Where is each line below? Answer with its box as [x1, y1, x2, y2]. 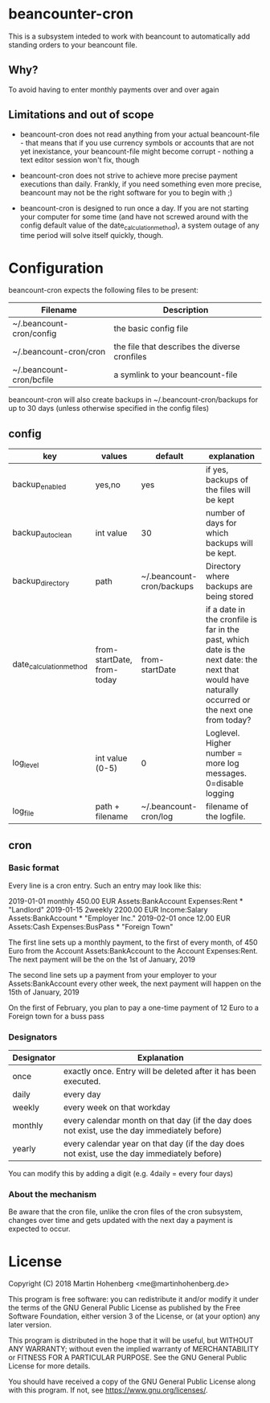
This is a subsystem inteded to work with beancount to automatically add [8, 31, 251, 41]
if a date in [205, 604, 246, 615]
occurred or [205, 695, 251, 706]
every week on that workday [63, 1102, 171, 1114]
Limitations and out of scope [8, 108, 154, 121]
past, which [205, 634, 250, 646]
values [100, 451, 128, 462]
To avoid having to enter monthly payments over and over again [8, 84, 219, 94]
